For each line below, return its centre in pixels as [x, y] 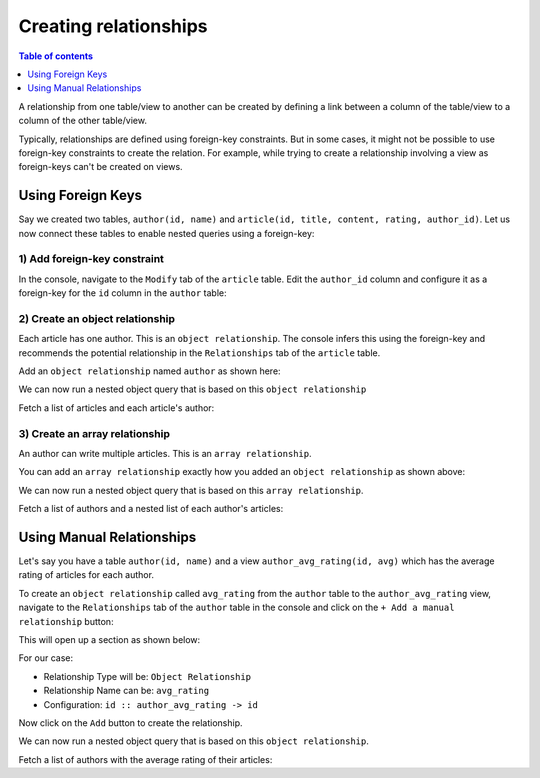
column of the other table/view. [82, 121]
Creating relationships [113, 26]
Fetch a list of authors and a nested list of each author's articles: [151, 509]
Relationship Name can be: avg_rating [126, 691]
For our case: [46, 658]
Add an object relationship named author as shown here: [149, 371]
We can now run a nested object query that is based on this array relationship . [191, 490]
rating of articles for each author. [86, 575]
